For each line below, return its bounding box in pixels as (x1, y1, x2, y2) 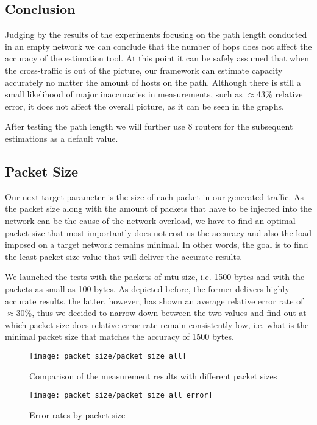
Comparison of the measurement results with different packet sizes (29, 369, 277, 382)
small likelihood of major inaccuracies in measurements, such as (5, 88, 243, 100)
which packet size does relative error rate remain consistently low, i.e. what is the (5, 318, 309, 331)
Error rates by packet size (29, 408, 126, 421)
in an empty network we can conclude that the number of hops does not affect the (5, 40, 312, 52)
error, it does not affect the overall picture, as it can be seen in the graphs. (5, 99, 284, 112)
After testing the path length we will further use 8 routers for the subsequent (5, 120, 293, 133)
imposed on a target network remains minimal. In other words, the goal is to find (5, 238, 308, 251)
